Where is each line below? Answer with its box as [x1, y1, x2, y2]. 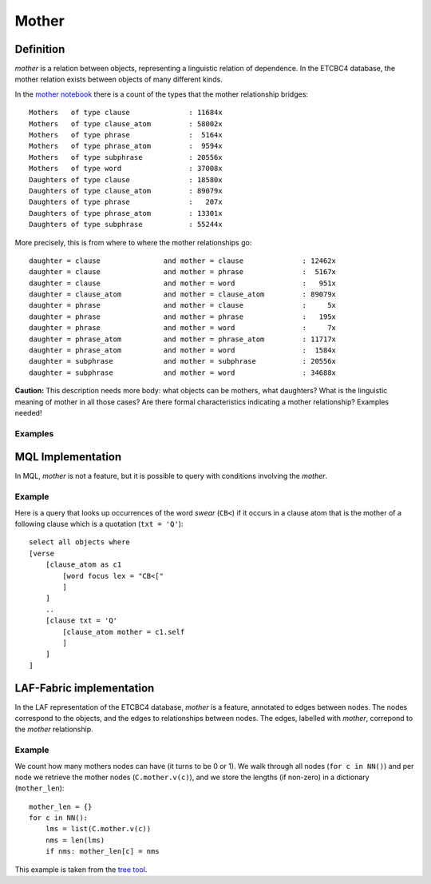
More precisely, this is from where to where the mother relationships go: [14, 237, 252, 247]
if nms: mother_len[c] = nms [45, 847, 160, 856]
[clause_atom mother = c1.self [62, 627, 185, 636]
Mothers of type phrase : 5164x [29, 130, 223, 140]
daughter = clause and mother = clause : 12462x [29, 256, 337, 265]
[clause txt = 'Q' [45, 616, 118, 625]
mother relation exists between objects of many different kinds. [14, 74, 223, 84]
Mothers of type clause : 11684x [29, 108, 223, 117]
